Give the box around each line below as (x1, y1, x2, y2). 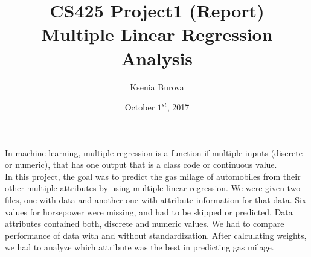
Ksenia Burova (130, 80, 184, 93)
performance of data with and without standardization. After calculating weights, (5, 229, 307, 241)
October (124, 101, 155, 113)
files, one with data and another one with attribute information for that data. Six (5, 194, 307, 206)
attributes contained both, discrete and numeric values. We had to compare (5, 217, 284, 230)
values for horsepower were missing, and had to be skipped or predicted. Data (5, 205, 293, 218)
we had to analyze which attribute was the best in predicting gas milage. (5, 241, 274, 253)
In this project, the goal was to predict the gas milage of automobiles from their (5, 170, 301, 182)
